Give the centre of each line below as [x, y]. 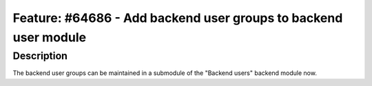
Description [40, 56]
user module [49, 37]
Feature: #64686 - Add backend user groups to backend [178, 18]
